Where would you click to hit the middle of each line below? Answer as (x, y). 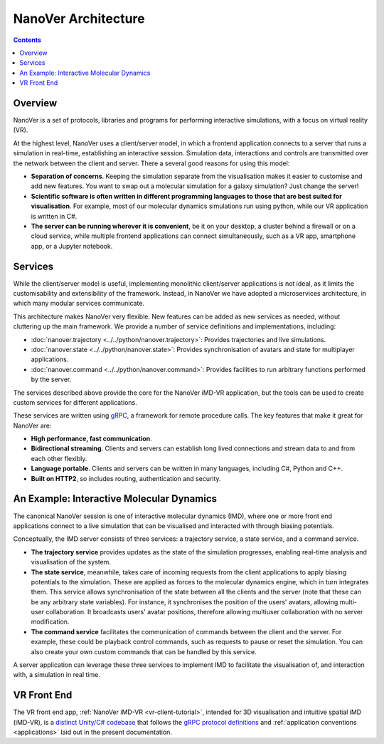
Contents (27, 40)
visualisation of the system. (71, 562)
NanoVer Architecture (79, 19)
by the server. (51, 379)
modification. (50, 622)
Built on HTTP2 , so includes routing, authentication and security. (126, 478)
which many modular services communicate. (79, 304)
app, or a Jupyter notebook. (72, 246)
